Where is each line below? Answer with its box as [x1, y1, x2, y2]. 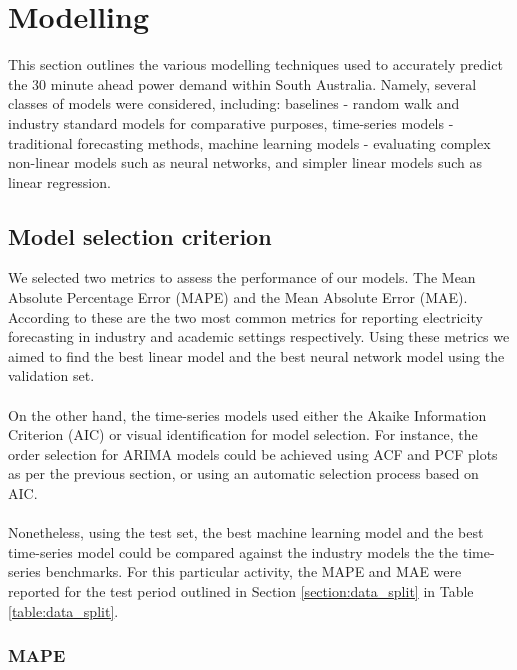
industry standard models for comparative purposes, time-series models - [8, 112, 454, 133]
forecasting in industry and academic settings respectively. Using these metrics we [8, 326, 510, 347]
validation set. [8, 365, 95, 386]
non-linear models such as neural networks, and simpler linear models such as [8, 152, 483, 173]
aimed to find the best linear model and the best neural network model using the [8, 345, 505, 366]
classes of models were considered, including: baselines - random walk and [8, 93, 460, 114]
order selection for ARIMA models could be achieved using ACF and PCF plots [8, 443, 498, 464]
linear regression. [8, 171, 111, 192]
